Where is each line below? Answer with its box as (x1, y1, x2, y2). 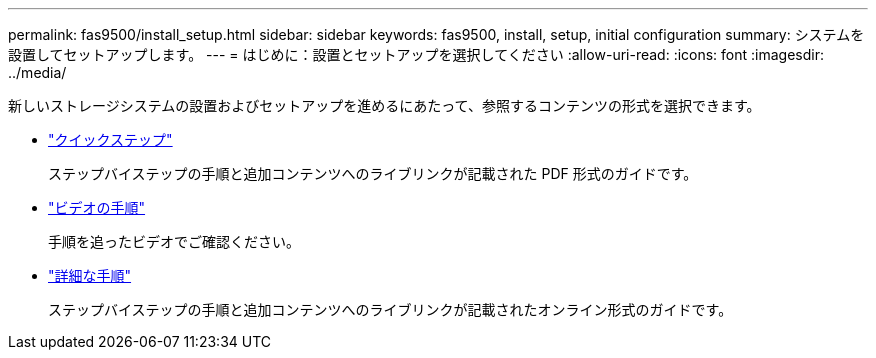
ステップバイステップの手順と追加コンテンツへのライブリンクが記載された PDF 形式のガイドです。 (48, 165, 698, 182)
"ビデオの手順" (48, 199, 146, 216)
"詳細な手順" (48, 267, 132, 284)
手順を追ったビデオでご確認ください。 (48, 233, 300, 250)
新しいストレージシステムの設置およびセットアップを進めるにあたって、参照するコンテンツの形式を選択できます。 (8, 97, 761, 114)
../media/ (8, 64, 67, 81)
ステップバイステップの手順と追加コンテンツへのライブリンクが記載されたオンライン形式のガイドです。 (48, 301, 733, 318)
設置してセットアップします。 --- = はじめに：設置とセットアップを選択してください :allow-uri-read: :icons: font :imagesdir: (8, 46, 824, 63)
